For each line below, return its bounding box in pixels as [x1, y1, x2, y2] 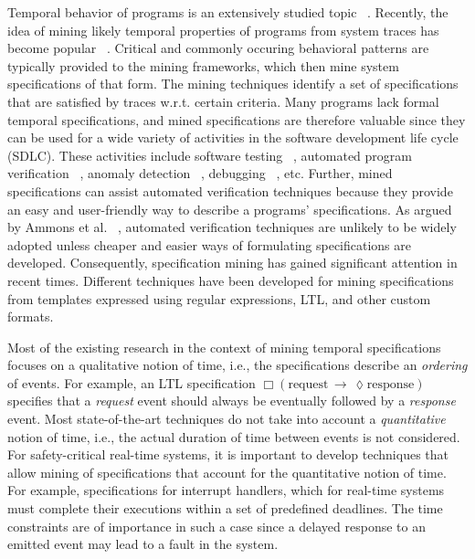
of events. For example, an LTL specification [7, 373, 256, 392]
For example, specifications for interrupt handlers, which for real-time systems [7, 480, 445, 500]
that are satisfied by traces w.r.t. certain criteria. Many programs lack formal [7, 91, 439, 111]
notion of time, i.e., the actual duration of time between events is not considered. [7, 427, 460, 446]
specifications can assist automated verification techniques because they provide [7, 181, 453, 200]
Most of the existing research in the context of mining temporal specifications [7, 337, 441, 356]
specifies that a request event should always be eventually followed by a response [7, 391, 456, 410]
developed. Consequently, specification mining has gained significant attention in [7, 253, 458, 272]
